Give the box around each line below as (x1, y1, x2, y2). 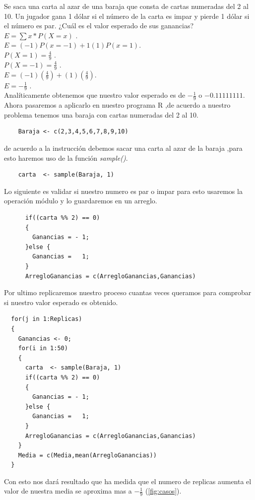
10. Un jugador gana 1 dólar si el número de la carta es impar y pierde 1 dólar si (4, 10, 250, 21)
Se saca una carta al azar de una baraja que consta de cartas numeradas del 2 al (4, 1, 249, 11)
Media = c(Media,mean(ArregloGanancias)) (18, 451, 157, 459)
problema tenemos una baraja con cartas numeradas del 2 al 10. (4, 109, 198, 120)
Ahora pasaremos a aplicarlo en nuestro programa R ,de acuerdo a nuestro (4, 100, 231, 110)
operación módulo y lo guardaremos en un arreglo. (4, 195, 157, 206)
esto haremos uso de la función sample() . (4, 152, 128, 163)
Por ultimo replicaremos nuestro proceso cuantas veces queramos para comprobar (4, 287, 252, 298)
